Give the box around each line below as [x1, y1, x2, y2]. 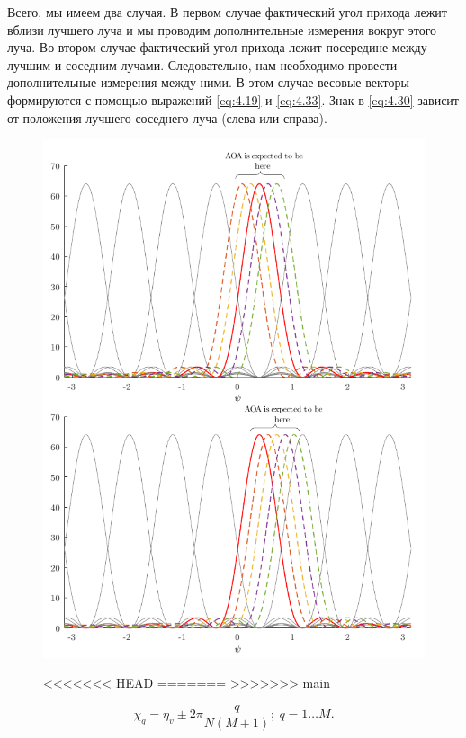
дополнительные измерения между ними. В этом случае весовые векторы [7, 73, 409, 92]
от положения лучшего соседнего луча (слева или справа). [7, 108, 327, 127]
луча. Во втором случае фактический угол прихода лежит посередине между [7, 38, 427, 57]
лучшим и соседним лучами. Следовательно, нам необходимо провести [7, 55, 398, 74]
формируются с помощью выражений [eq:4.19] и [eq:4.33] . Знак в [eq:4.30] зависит [7, 90, 459, 109]
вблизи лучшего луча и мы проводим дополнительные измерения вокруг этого [7, 20, 437, 39]
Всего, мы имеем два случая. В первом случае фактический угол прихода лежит [7, 3, 447, 21]
